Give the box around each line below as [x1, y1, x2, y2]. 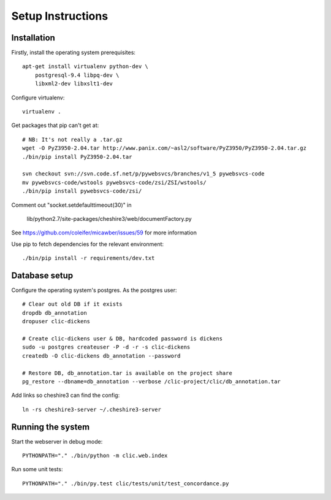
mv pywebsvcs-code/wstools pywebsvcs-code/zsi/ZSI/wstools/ [22, 179, 207, 186]
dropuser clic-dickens [22, 318, 91, 325]
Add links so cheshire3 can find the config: [11, 391, 120, 399]
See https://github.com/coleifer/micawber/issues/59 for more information [11, 229, 197, 236]
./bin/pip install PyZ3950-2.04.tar [22, 153, 132, 160]
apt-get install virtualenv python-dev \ [22, 63, 148, 70]
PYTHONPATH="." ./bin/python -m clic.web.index [22, 452, 168, 459]
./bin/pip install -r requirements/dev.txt [22, 255, 155, 262]
